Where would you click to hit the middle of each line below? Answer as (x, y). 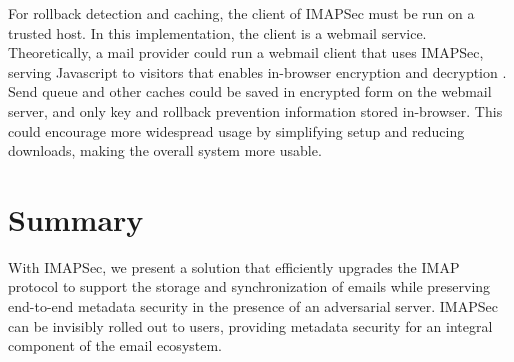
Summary (76, 218)
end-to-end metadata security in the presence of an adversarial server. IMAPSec (253, 306)
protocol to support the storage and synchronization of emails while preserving (249, 286)
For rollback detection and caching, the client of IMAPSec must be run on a (241, 13)
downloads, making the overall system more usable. (165, 150)
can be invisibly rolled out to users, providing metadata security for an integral (250, 325)
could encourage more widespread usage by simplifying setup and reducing (236, 130)
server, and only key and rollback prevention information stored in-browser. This (255, 110)
